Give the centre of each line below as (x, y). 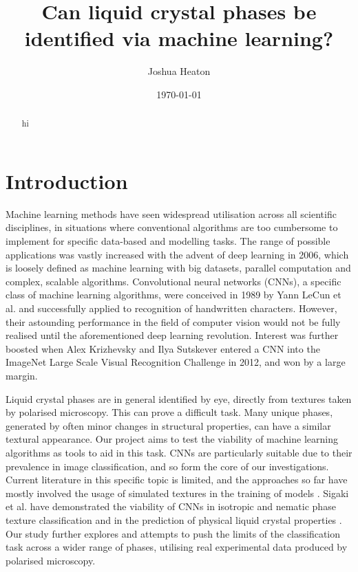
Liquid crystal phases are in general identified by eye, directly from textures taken (179, 398)
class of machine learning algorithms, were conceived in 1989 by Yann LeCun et (173, 295)
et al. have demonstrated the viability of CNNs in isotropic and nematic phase (171, 506)
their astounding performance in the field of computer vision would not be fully (173, 321)
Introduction (67, 180)
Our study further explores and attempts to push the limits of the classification (173, 533)
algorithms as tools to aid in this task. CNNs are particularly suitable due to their (179, 452)
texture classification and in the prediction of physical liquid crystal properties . (174, 519)
